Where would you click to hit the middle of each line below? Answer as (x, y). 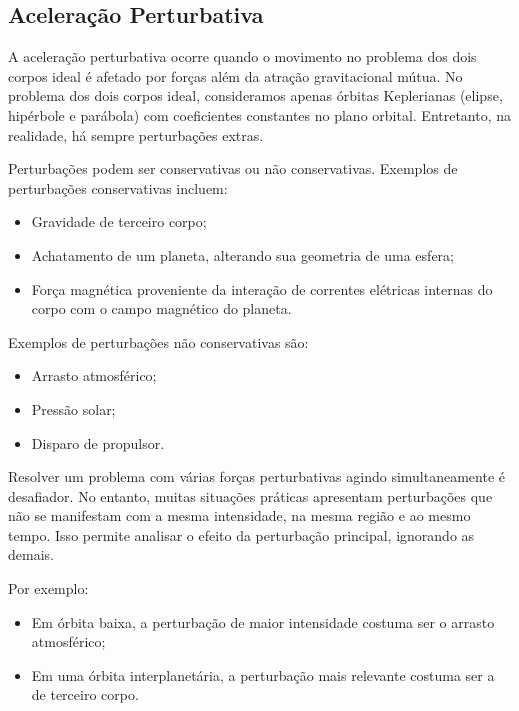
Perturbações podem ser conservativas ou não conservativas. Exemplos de (233, 168)
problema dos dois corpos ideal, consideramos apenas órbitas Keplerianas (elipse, (255, 95)
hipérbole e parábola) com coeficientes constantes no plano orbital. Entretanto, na (260, 114)
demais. (31, 554)
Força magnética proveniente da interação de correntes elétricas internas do (262, 288)
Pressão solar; (73, 408)
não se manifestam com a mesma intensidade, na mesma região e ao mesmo (239, 515)
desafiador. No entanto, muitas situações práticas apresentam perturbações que (250, 495)
